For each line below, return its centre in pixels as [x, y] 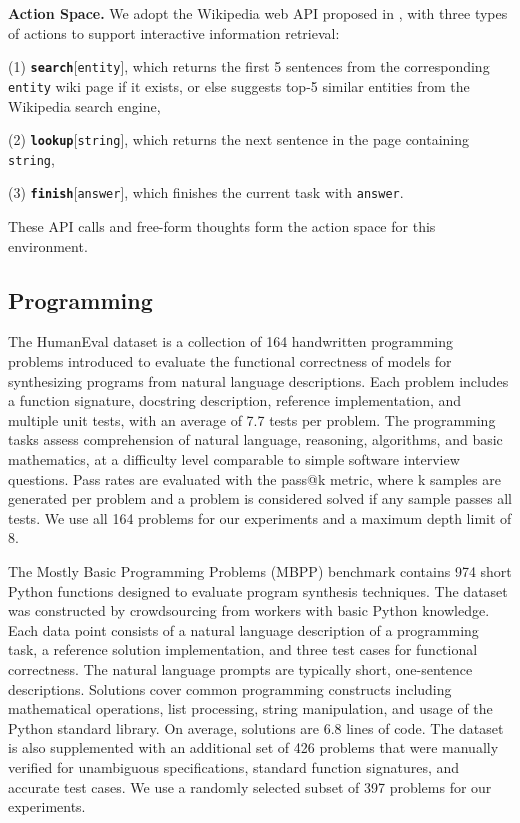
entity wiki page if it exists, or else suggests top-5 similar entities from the [239, 85]
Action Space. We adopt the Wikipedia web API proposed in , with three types [258, 13]
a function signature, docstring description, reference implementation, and [235, 400]
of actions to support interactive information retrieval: [174, 32]
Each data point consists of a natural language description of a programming [243, 629]
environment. [48, 245]
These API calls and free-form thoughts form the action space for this [222, 226]
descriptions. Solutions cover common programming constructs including [230, 688]
